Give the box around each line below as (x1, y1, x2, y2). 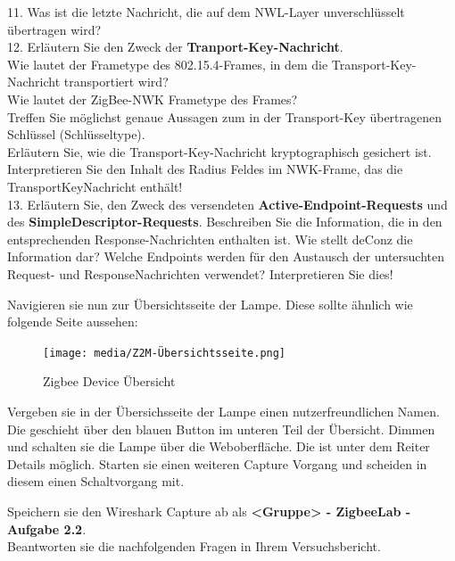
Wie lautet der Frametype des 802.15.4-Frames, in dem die (7, 54, 328, 73)
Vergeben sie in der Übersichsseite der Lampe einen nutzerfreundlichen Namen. (7, 401, 440, 420)
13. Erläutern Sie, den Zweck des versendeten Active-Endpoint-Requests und (7, 194, 448, 213)
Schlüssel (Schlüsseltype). (7, 125, 145, 144)
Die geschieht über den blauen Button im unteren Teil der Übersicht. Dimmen (7, 419, 435, 438)
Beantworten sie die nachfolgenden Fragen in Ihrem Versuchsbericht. (7, 537, 381, 556)
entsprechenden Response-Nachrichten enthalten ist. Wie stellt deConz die (7, 229, 413, 248)
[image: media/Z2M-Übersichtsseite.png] (43, 346, 286, 359)
